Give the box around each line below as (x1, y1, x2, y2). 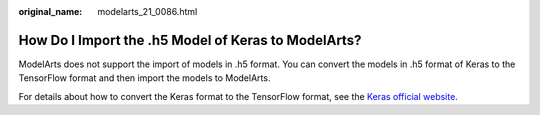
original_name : (18, 6, 83, 17)
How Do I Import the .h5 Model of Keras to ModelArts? (18, 31, 362, 49)
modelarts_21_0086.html (97, 6, 198, 17)
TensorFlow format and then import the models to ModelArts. (18, 72, 271, 84)
